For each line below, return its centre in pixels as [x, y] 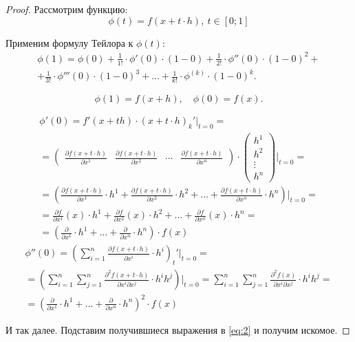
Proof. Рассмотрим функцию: [67, 9]
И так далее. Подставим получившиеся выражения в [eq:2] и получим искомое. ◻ [178, 329]
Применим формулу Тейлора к [69, 42]
